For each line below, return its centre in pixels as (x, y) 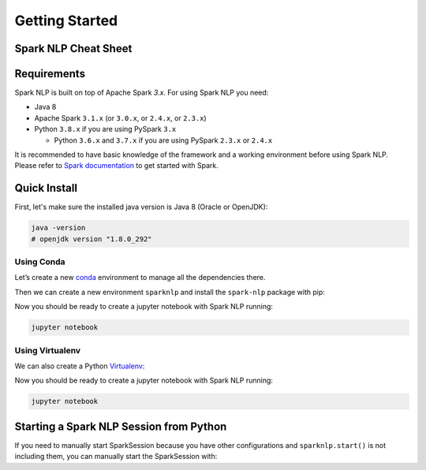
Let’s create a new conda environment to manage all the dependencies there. (140, 278)
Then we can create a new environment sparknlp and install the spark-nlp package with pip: (170, 292)
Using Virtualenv (48, 350)
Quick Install (46, 188)
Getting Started (66, 21)
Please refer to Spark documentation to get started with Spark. (116, 166)
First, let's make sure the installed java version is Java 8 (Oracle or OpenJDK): (141, 207)
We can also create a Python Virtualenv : (80, 366)
